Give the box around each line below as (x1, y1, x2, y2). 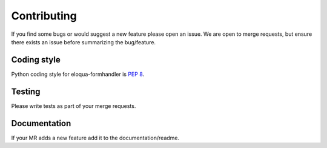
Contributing (11, 9, 77, 22)
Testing (11, 86, 41, 96)
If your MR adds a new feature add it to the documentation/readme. (11, 134, 180, 141)
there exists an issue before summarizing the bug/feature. (11, 38, 156, 45)
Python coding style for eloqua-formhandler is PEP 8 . (11, 70, 145, 78)
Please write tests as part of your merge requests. (11, 102, 136, 109)
